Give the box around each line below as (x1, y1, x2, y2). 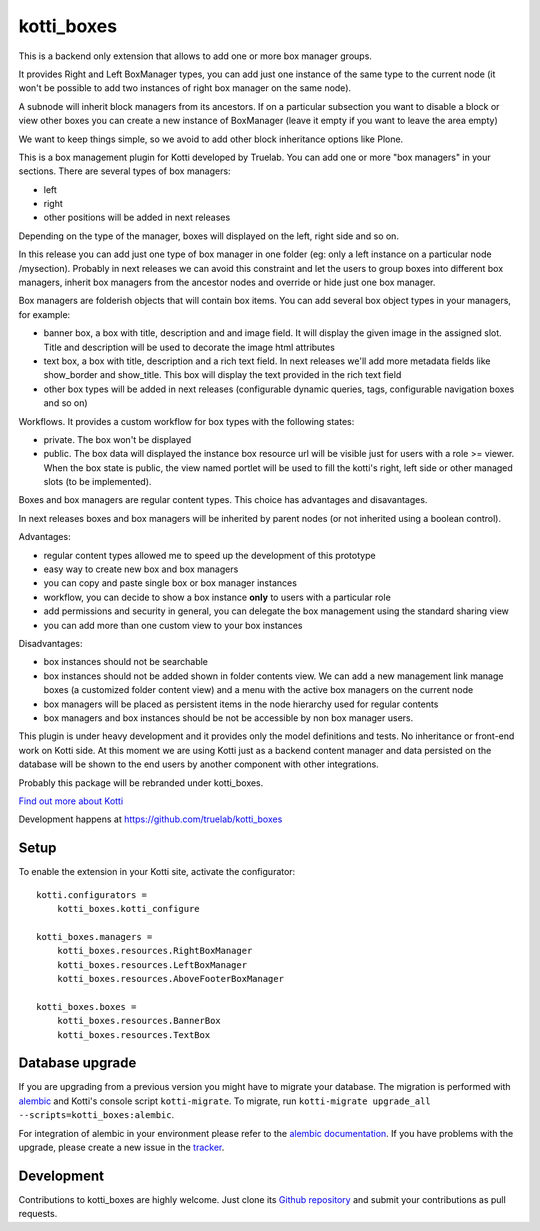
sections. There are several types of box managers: (18, 165, 231, 177)
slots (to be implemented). (43, 476, 152, 488)
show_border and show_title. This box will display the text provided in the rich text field (43, 369, 402, 381)
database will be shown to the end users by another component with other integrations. (18, 758, 379, 770)
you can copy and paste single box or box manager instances (43, 577, 297, 589)
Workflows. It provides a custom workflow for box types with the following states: (18, 415, 355, 427)
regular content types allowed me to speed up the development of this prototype (43, 549, 376, 561)
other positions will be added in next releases (43, 211, 231, 224)
